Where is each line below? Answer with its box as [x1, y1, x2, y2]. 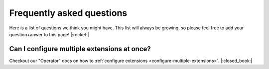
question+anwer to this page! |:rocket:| [9, 31, 89, 37]
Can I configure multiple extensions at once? [9, 45, 151, 53]
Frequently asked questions [9, 7, 128, 18]
